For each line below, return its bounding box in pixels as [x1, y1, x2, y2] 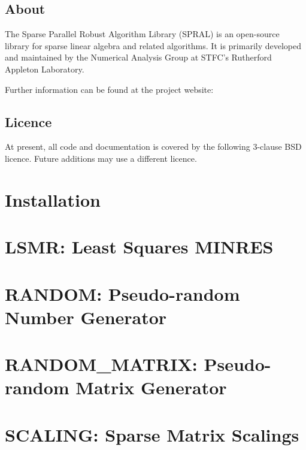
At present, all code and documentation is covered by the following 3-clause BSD [5, 140, 302, 153]
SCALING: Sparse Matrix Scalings [5, 422, 299, 446]
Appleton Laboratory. [5, 62, 84, 75]
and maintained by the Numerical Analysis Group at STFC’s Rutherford [5, 51, 272, 64]
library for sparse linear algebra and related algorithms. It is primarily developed [5, 39, 302, 52]
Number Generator [5, 304, 167, 329]
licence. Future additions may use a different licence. [5, 152, 197, 164]
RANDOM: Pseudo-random [5, 281, 240, 306]
